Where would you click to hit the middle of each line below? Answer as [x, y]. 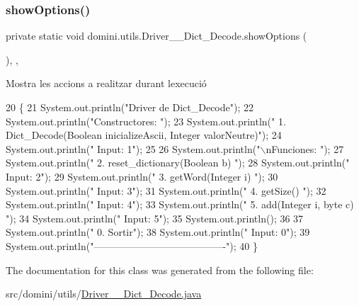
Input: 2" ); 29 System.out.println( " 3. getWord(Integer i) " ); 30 [142, 176]
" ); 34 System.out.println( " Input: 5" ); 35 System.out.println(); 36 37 [155, 218]
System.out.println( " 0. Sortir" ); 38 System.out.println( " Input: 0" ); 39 [158, 232]
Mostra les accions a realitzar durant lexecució [106, 83]
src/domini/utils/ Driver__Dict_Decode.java [104, 294]
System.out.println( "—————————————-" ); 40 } [132, 245]
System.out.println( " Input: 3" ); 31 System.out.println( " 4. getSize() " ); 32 [166, 190]
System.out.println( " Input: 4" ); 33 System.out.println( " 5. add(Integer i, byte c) [180, 204]
